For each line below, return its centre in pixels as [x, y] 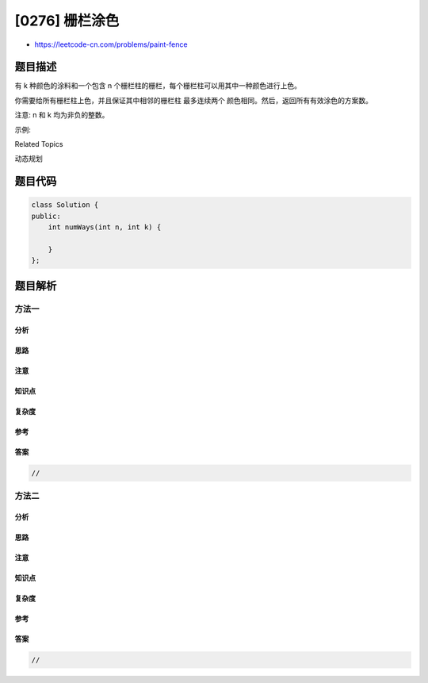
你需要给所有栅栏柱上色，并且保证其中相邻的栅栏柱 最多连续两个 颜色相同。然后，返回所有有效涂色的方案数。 [193, 100]
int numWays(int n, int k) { [105, 227]
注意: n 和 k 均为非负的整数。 [62, 115]
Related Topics [39, 144]
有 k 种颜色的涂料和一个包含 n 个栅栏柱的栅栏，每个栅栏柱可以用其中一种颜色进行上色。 [158, 86]
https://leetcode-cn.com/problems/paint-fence [111, 44]
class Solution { [65, 205]
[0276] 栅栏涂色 [67, 21]
